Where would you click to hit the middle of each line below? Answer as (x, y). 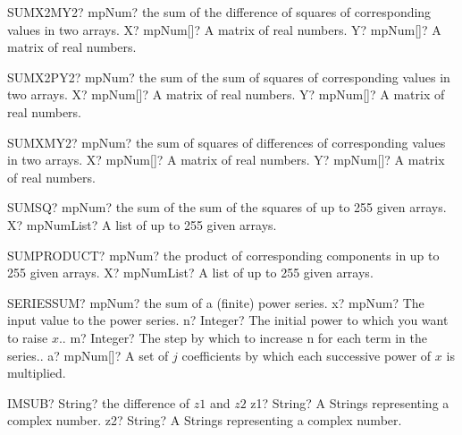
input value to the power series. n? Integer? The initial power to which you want (228, 320)
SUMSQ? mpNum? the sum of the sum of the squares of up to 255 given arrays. (227, 207)
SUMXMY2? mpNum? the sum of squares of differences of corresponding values (227, 142)
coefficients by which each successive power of (307, 355)
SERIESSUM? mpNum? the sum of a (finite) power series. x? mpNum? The (216, 302)
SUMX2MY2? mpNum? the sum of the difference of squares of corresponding (219, 12)
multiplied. (37, 373)
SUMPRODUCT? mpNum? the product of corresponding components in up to (223, 255)
